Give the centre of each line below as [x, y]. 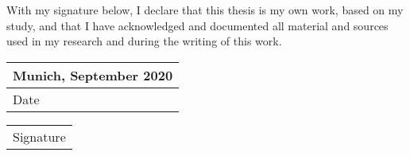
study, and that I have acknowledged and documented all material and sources [197, 25]
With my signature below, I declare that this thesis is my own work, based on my [205, 10]
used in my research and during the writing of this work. [144, 41]
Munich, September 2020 [93, 75]
